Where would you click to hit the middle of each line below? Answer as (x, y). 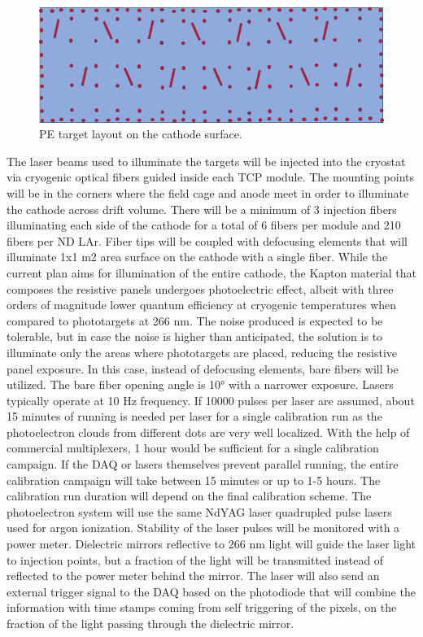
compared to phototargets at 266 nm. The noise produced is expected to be (195, 320)
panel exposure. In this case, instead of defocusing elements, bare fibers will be (203, 368)
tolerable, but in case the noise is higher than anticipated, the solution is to (195, 336)
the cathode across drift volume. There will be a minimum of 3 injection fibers (202, 209)
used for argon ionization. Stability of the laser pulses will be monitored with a (203, 528)
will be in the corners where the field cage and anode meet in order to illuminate (208, 192)
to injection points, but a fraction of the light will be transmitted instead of (195, 559)
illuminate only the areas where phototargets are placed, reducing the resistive (202, 352)
